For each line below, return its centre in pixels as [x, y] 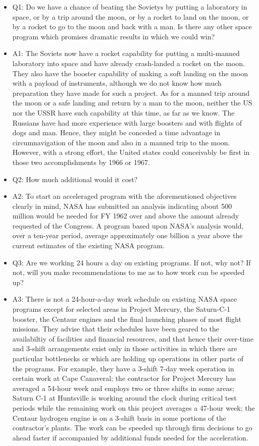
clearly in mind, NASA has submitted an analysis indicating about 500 [122, 206]
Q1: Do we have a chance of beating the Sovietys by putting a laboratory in [130, 7]
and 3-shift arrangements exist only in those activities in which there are [125, 348]
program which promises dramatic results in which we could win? [114, 36]
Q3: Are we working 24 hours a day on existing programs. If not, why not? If [132, 262]
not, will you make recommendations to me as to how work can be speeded [128, 272]
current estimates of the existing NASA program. [89, 245]
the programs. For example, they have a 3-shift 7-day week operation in [123, 368]
